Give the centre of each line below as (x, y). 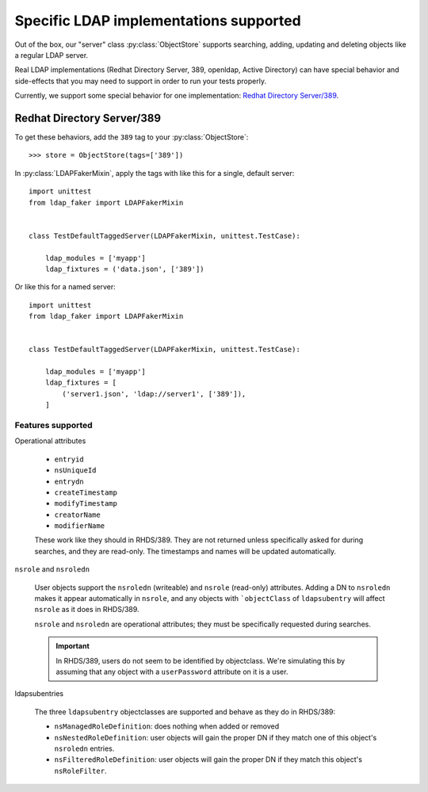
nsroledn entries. (84, 748)
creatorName (77, 515)
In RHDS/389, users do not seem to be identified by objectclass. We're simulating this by (201, 660)
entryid (69, 459)
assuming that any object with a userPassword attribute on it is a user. (172, 671)
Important (73, 646)
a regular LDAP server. (52, 55)
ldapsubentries (39, 694)
